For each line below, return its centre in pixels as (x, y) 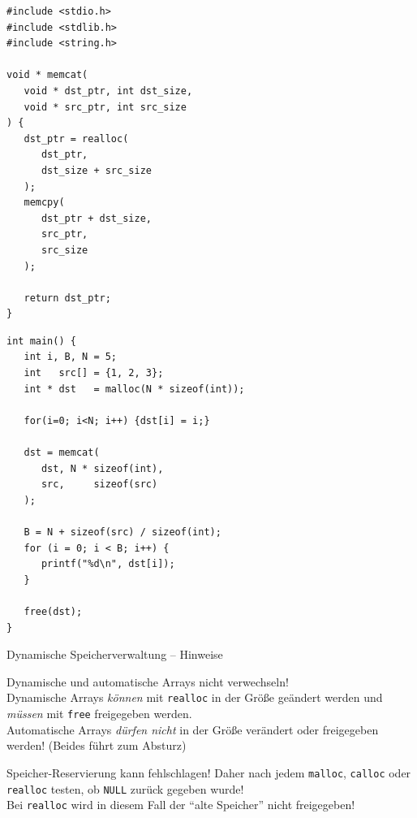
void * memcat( (47, 75)
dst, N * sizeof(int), (102, 468)
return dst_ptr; (67, 298)
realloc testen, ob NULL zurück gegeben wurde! (125, 788)
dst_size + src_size (96, 170)
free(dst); (53, 611)
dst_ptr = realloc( (76, 138)
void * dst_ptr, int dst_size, (108, 91)
